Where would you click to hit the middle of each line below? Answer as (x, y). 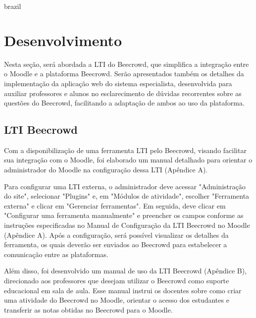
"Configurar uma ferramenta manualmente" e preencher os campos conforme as (124, 215)
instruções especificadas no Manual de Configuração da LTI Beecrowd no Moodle (127, 225)
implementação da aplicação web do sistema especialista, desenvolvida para (118, 83)
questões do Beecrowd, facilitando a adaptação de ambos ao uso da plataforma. (124, 103)
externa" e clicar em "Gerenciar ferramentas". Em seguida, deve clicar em (115, 205)
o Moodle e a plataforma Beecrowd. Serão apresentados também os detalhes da (124, 74)
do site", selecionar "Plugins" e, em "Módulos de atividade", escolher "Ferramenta (127, 196)
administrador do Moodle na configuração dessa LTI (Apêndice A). (106, 170)
